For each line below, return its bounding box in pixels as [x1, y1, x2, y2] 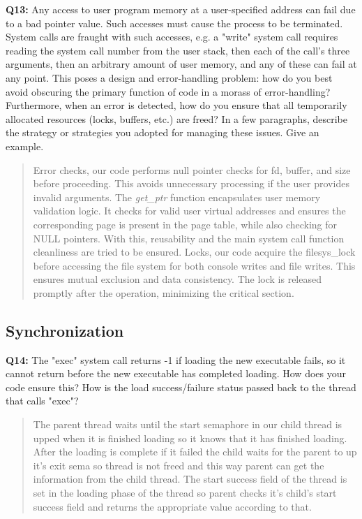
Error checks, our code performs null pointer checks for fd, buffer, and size [33, 162, 351, 177]
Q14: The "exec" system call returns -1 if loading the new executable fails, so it [6, 352, 346, 367]
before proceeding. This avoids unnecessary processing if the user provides [33, 176, 349, 191]
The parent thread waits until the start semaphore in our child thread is [33, 417, 342, 432]
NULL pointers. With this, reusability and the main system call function [33, 231, 345, 245]
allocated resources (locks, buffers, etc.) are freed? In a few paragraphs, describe [6, 111, 347, 126]
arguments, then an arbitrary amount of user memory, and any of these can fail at [6, 57, 357, 71]
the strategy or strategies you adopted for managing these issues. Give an [6, 125, 319, 140]
